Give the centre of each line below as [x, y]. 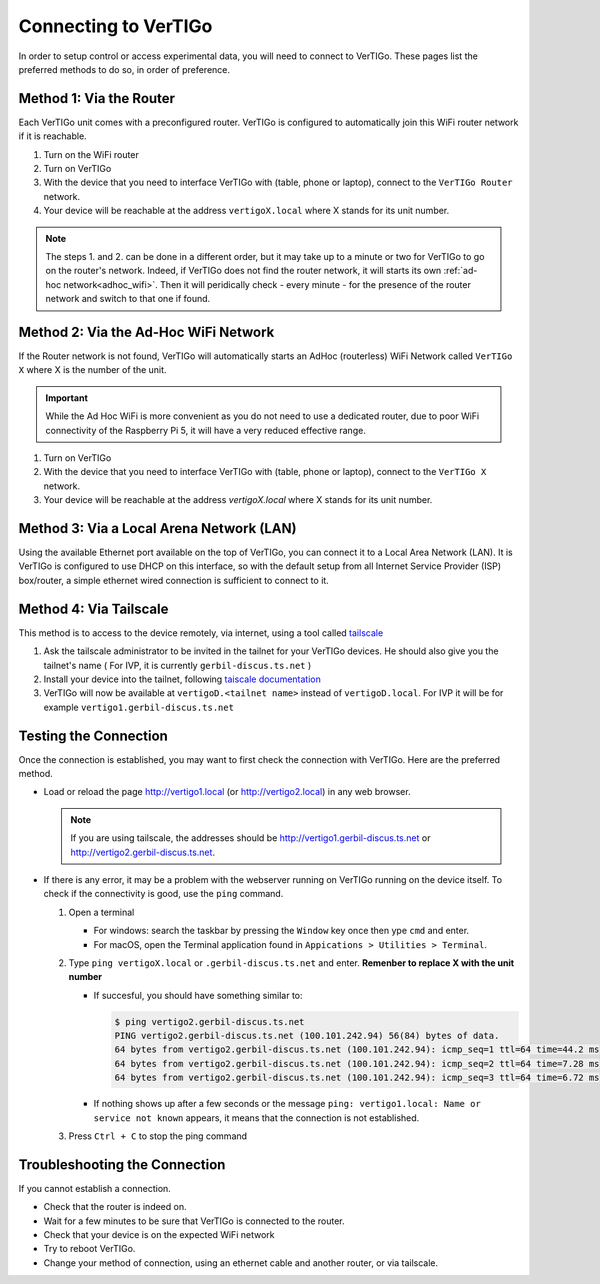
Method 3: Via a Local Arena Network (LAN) [157, 528]
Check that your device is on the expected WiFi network [159, 1235]
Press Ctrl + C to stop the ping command [158, 1136]
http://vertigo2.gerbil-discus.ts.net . [142, 852]
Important [67, 397]
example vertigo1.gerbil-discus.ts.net [139, 707]
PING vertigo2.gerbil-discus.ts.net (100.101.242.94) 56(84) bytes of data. [307, 1036]
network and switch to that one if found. [128, 299]
